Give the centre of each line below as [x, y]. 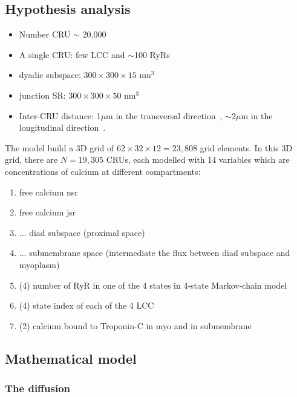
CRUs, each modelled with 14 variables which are [198, 159]
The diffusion [38, 388]
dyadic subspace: [50, 75]
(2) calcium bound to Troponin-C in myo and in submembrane [135, 325]
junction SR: [42, 95]
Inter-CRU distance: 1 [60, 115]
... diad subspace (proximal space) [82, 232]
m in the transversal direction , [164, 115]
